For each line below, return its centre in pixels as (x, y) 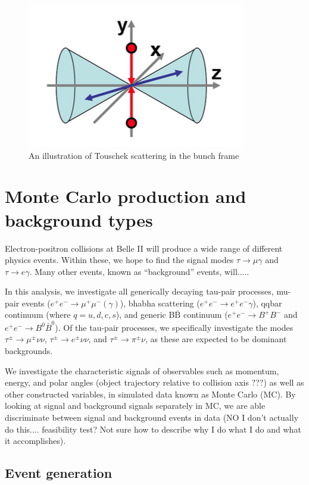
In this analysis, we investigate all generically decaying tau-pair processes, (139, 291)
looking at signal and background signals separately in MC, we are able (135, 406)
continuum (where (38, 315)
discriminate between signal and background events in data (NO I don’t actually (152, 417)
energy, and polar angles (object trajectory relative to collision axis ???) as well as (154, 382)
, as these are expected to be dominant (216, 339)
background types (79, 219)
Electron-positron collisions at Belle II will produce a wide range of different (144, 248)
